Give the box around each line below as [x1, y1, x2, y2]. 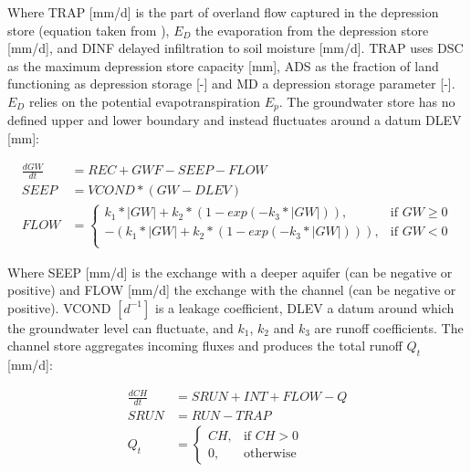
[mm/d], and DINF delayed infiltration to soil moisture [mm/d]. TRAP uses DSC [7, 38, 464, 58]
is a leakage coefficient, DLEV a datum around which [155, 298, 455, 317]
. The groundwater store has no [278, 91, 455, 110]
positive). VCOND [7, 298, 111, 317]
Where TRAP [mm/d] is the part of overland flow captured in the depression [7, 3, 439, 21]
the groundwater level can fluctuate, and [7, 318, 234, 337]
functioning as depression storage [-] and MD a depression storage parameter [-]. [7, 74, 455, 93]
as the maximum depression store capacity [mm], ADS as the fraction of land [7, 56, 439, 75]
